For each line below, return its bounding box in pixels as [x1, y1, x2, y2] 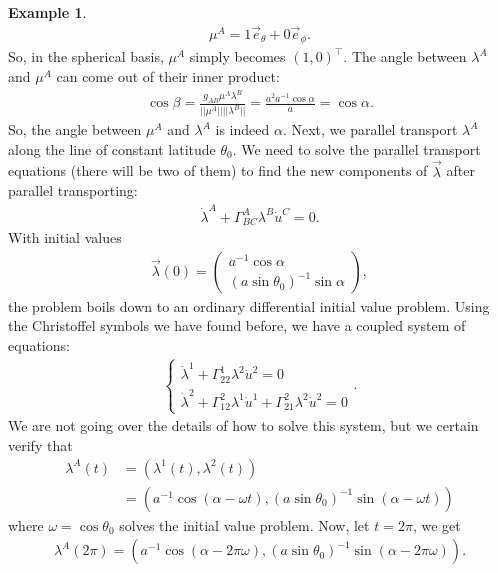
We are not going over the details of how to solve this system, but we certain [8, 415, 479, 436]
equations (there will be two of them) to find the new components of [8, 160, 428, 181]
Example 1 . [8, 2, 87, 22]
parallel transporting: [8, 180, 138, 201]
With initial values [8, 227, 122, 248]
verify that [8, 434, 73, 455]
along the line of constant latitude [8, 138, 216, 159]
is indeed [215, 119, 270, 140]
